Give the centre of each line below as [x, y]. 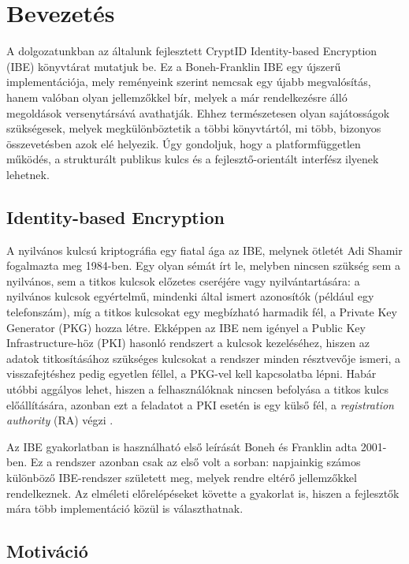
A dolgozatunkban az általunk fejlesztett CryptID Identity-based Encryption [192, 51]
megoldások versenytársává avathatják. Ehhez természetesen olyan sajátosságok [198, 112]
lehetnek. [28, 174]
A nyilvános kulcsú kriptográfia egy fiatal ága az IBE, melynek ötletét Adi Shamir [204, 250]
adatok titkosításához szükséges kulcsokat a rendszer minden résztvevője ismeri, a [204, 358]
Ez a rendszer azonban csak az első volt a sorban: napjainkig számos [195, 462]
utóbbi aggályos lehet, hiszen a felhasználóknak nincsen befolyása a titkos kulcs [198, 389]
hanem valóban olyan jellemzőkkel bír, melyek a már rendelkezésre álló [177, 97]
